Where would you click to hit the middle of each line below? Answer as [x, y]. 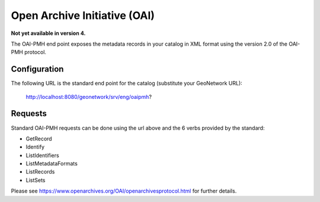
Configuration [37, 69]
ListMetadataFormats [52, 163]
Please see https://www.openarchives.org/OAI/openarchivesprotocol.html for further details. [124, 191]
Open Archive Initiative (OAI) [83, 15]
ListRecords [40, 172]
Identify [35, 147]
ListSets [36, 180]
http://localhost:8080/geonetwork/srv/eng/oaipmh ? [89, 97]
